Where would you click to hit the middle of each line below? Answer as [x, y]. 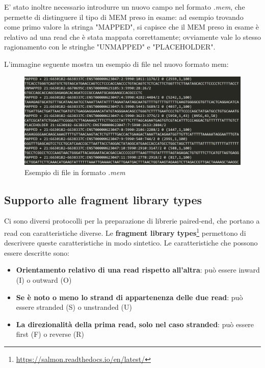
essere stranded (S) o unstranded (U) [74, 307]
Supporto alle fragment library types [103, 199]
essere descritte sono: [37, 252]
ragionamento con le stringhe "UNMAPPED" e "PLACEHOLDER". [110, 47]
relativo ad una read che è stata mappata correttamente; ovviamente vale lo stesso [132, 36]
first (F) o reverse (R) [50, 334]
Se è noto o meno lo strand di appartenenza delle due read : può [129, 297]
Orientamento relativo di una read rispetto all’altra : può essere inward [138, 270]
